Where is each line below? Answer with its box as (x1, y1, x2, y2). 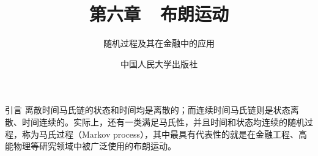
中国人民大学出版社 (120, 57, 198, 70)
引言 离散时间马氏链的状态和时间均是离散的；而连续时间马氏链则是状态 (5, 103, 290, 116)
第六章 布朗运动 (89, 1, 229, 26)
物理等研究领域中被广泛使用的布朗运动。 (13, 139, 176, 152)
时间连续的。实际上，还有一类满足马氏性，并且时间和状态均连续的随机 (21, 115, 305, 128)
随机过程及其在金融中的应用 (103, 37, 215, 50)
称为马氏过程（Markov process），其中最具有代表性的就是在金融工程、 (21, 127, 299, 140)
